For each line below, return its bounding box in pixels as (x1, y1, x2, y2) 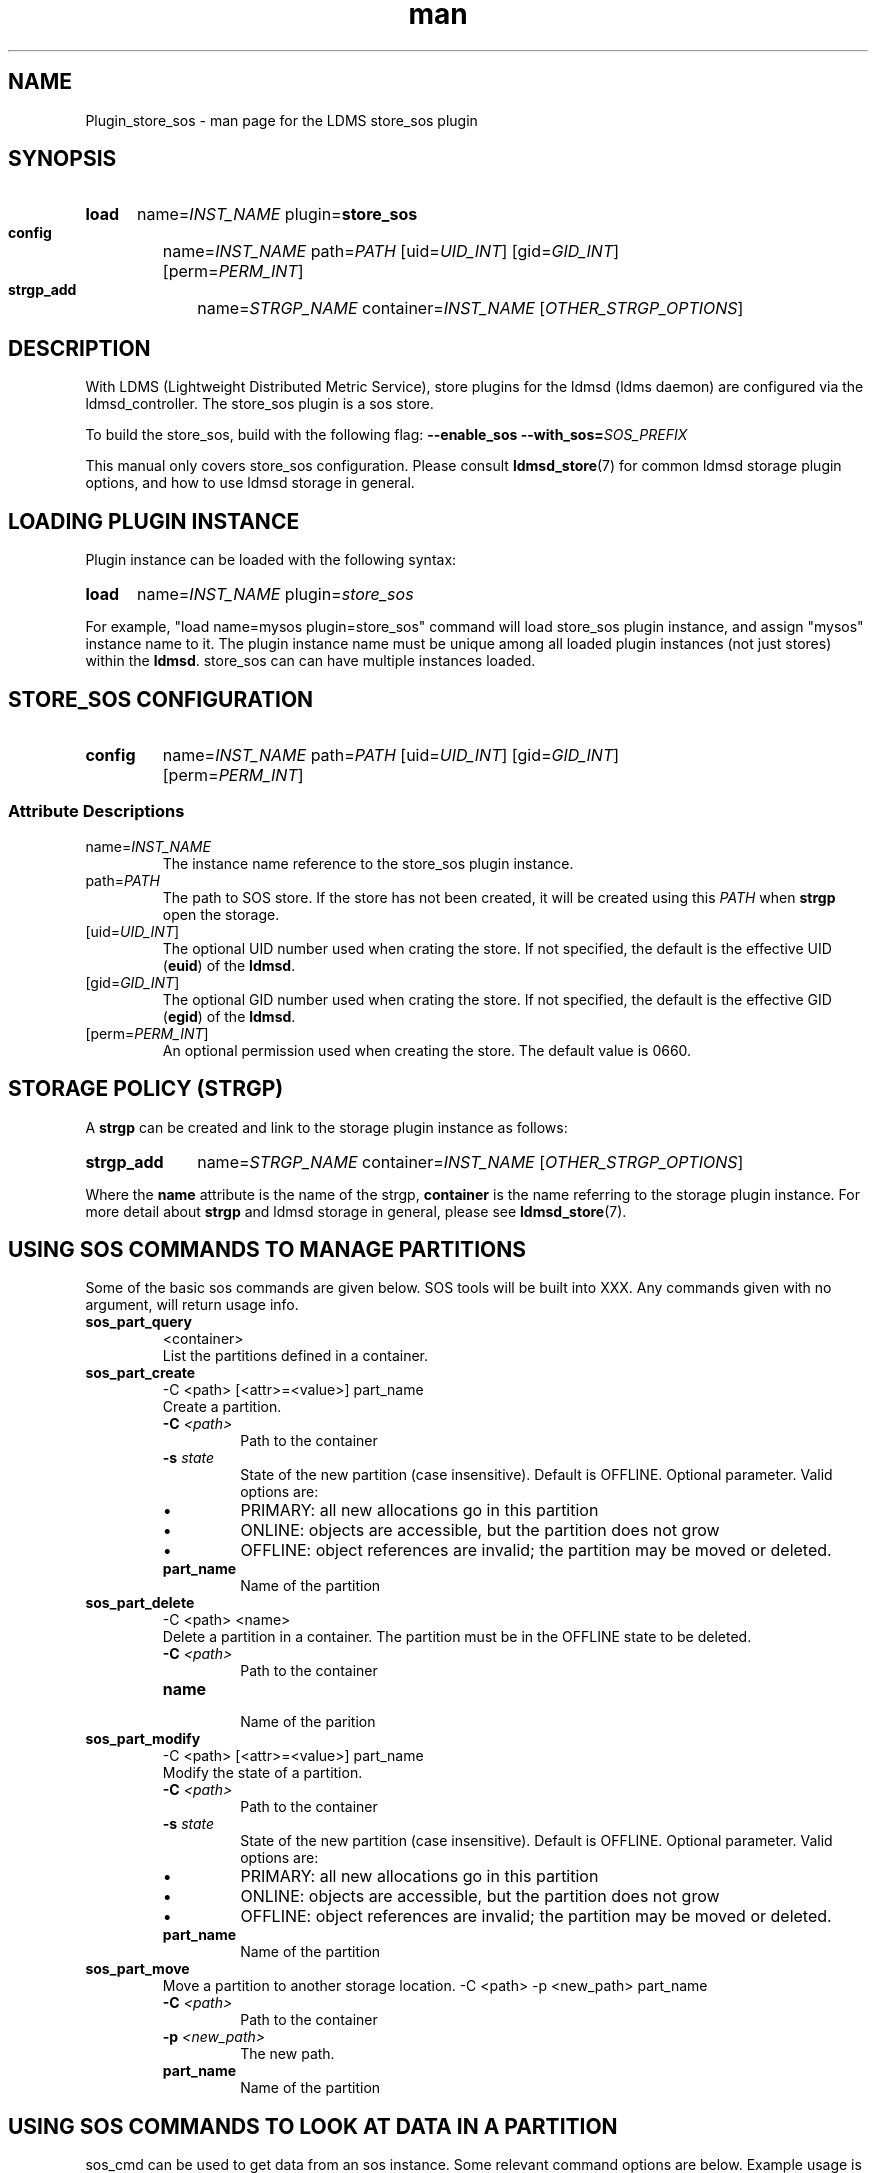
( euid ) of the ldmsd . (162, 956, 296, 974)
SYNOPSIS (8, 146, 117, 172)
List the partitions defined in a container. (162, 1347, 429, 1365)
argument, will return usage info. (85, 1296, 299, 1314)
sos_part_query (85, 1313, 192, 1331)
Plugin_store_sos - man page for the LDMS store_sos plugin (85, 111, 478, 129)
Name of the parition (240, 1713, 376, 1731)
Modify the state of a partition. (162, 1764, 363, 1782)
